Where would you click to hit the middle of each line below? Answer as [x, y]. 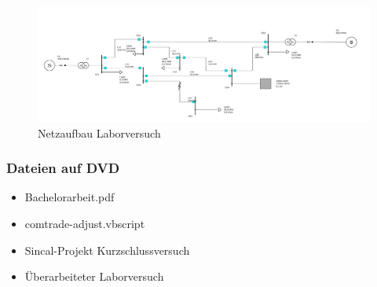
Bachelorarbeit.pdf [70, 197]
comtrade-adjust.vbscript [85, 223]
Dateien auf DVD [63, 168]
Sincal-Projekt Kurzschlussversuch [107, 250]
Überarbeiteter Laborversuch [94, 276]
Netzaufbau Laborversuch [99, 132]
